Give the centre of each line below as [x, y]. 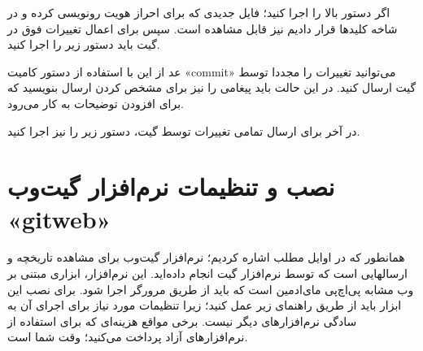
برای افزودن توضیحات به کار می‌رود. [96, 103]
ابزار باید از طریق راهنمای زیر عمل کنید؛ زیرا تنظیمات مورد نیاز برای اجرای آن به [205, 305]
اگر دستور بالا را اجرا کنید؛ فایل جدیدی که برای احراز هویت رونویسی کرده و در [199, 12]
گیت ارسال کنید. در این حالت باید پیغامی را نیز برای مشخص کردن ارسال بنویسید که [212, 87]
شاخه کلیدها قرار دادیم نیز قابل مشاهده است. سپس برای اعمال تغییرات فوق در [203, 28]
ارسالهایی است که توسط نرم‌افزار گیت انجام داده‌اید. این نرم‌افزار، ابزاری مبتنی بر [207, 273]
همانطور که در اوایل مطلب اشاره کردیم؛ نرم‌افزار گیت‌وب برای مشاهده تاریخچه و [206, 257]
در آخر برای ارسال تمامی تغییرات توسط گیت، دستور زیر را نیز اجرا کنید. [184, 130]
